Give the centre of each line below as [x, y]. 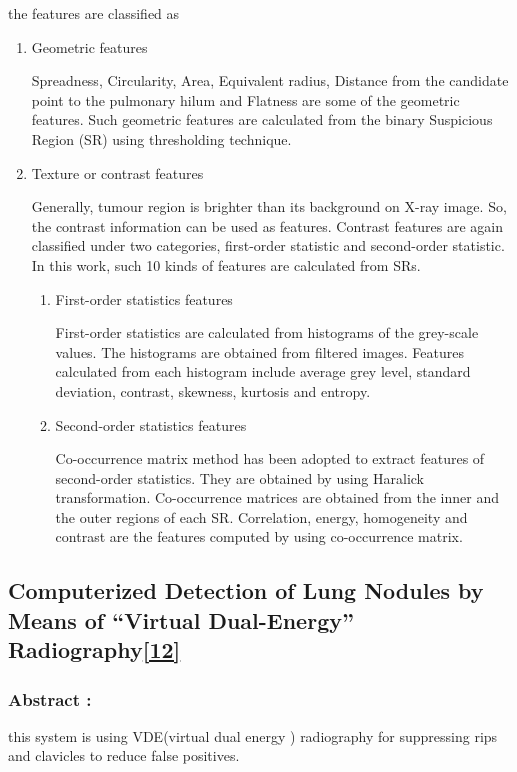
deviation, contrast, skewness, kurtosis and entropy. [213, 390]
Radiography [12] [94, 649]
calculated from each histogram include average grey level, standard [263, 371]
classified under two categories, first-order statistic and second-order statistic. [268, 245]
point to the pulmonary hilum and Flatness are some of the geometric [245, 99]
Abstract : [50, 698]
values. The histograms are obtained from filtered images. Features [259, 351]
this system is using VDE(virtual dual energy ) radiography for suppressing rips [253, 735]
